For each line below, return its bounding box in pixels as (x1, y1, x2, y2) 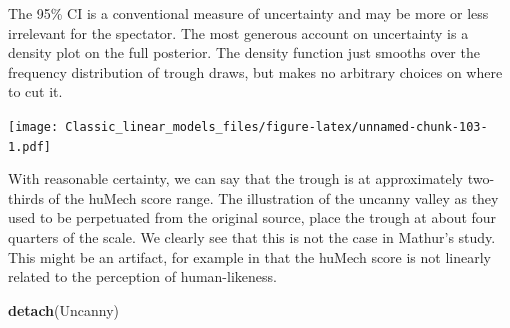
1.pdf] (8, 139, 51, 154)
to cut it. (8, 81, 63, 102)
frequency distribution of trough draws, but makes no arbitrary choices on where (8, 61, 503, 82)
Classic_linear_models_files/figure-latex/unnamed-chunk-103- (65, 119, 488, 134)
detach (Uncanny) (8, 299, 120, 320)
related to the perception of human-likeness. (8, 266, 277, 287)
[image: (8, 119, 59, 134)
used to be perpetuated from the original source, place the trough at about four (8, 207, 497, 228)
